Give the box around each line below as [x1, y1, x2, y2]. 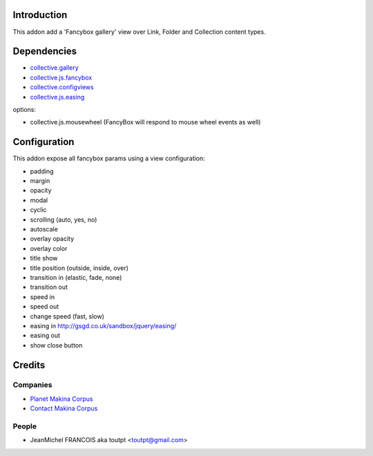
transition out [30, 283, 68, 292]
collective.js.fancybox [30, 73, 93, 82]
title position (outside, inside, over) [30, 263, 129, 272]
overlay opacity [30, 235, 75, 243]
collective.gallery [30, 64, 79, 72]
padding [30, 167, 54, 175]
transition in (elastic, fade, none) [30, 273, 122, 281]
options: [12, 105, 37, 113]
